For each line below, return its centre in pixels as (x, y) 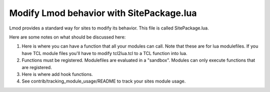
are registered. (37, 67)
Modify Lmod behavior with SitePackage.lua (103, 13)
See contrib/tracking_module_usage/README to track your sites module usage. (104, 81)
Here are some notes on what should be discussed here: (67, 37)
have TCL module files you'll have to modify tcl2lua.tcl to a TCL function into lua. (104, 53)
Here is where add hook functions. (57, 74)
